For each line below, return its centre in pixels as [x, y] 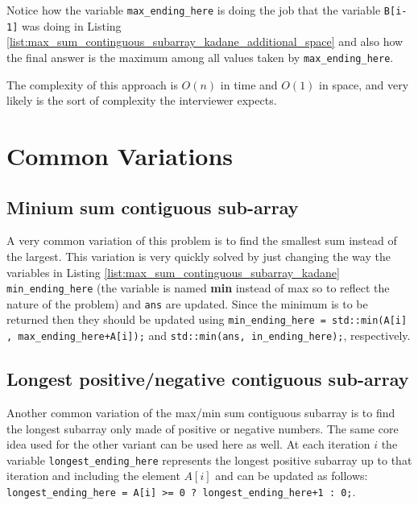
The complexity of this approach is [92, 84]
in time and [249, 84]
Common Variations [120, 155]
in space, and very [364, 84]
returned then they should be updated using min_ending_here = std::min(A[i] [207, 319]
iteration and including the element [93, 476]
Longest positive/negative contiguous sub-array [208, 379]
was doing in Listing [71, 25]
